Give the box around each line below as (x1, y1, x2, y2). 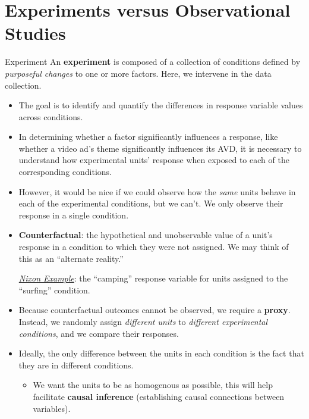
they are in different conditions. (18, 358, 134, 371)
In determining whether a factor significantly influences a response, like (18, 130, 278, 143)
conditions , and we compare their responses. (18, 327, 179, 339)
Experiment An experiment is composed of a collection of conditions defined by (5, 55, 301, 68)
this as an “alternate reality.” (18, 252, 124, 264)
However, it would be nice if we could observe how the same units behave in (18, 185, 296, 198)
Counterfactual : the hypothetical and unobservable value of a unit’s (18, 229, 273, 241)
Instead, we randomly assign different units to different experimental (18, 315, 268, 327)
